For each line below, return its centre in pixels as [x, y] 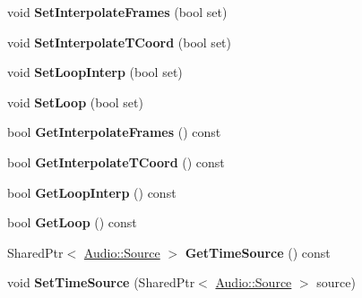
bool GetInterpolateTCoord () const [116, 162]
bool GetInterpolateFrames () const [114, 132]
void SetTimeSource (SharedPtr [101, 282]
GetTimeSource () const [258, 252]
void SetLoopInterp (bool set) [95, 72]
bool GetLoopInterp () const [92, 192]
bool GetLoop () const [72, 222]
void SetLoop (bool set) [75, 102]
